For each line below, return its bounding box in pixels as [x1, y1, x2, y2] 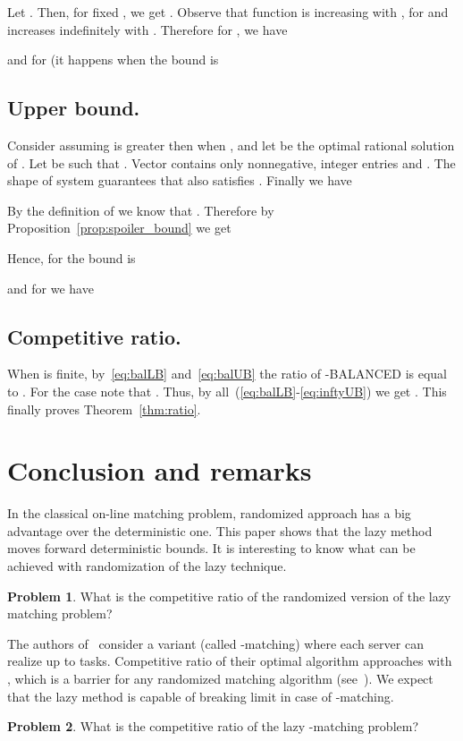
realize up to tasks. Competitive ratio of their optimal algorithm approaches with [7, 652, 452, 670]
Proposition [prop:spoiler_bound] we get [7, 218, 231, 237]
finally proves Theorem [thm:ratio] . [7, 399, 201, 418]
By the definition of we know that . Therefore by [7, 200, 274, 219]
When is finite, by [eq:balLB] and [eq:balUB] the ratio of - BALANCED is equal [7, 364, 448, 383]
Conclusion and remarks [7, 452, 312, 489]
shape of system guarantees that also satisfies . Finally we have [7, 171, 352, 190]
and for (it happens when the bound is [7, 50, 219, 69]
